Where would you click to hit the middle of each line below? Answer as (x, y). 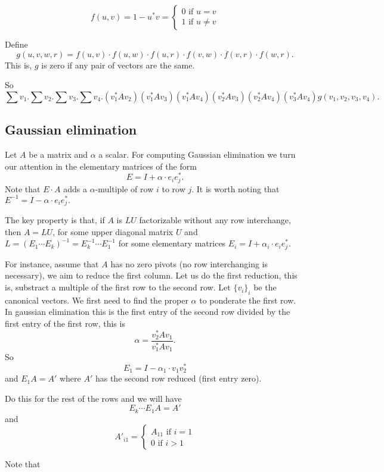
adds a (75, 188)
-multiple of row (124, 188)
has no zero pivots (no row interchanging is (189, 263)
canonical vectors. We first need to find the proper (97, 300)
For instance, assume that (52, 263)
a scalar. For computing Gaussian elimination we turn (197, 154)
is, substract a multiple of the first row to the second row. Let (118, 287)
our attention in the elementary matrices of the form (101, 166)
